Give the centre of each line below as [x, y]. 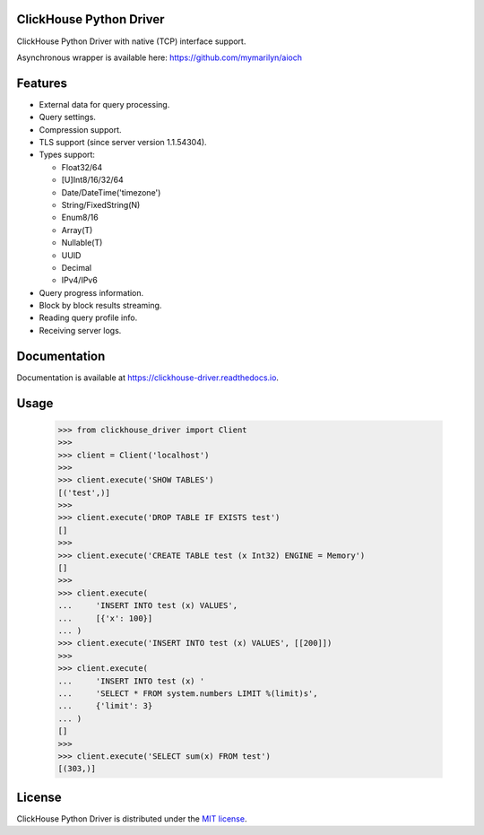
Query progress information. [91, 292]
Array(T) [77, 230]
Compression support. [80, 129]
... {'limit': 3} [105, 706]
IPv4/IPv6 [79, 280]
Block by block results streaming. [100, 306]
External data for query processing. [104, 104]
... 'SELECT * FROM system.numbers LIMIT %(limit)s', [188, 693]
